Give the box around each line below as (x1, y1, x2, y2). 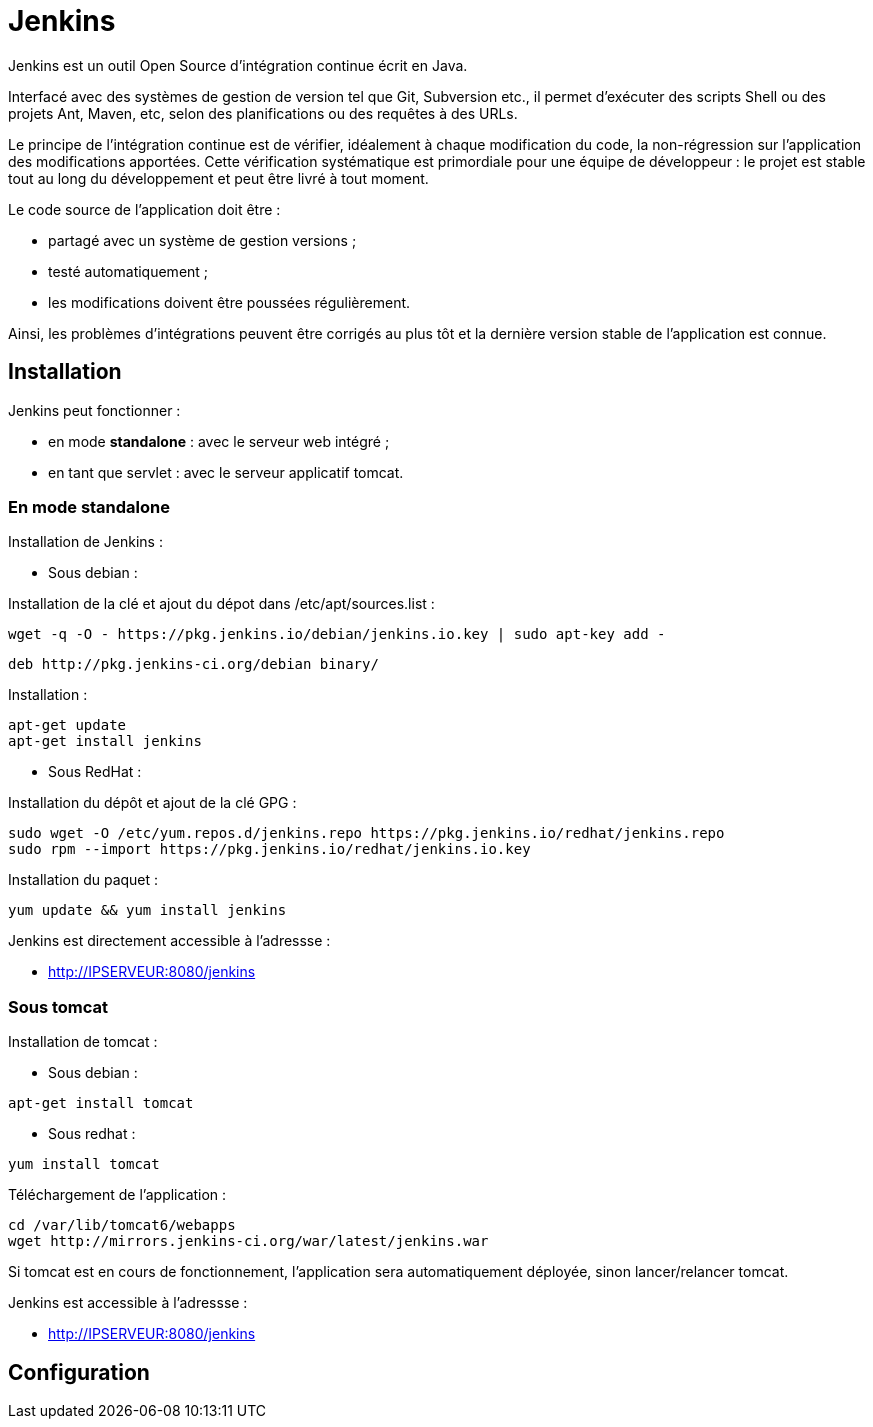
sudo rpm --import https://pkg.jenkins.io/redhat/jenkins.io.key (8, 841, 531, 858)
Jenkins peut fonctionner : (8, 401, 181, 419)
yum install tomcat (8, 1156, 160, 1173)
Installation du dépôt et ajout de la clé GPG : (8, 794, 297, 812)
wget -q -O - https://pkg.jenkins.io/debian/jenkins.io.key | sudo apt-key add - (8, 626, 666, 643)
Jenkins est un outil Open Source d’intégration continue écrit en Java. (8, 56, 468, 74)
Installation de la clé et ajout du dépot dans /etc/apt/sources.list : (8, 595, 435, 613)
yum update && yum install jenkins (8, 902, 287, 919)
